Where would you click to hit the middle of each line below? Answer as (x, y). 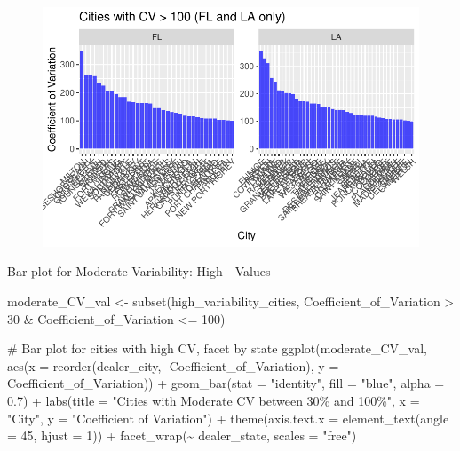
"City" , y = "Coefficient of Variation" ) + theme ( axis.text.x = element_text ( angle (228, 418)
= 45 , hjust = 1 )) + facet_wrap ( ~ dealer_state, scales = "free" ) (182, 435)
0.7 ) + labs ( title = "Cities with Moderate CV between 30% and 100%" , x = (214, 400)
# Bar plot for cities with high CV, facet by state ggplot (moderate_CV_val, (217, 348)
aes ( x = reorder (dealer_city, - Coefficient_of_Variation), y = (173, 365)
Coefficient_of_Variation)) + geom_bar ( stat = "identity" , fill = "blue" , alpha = (226, 383)
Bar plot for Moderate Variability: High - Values (139, 271)
